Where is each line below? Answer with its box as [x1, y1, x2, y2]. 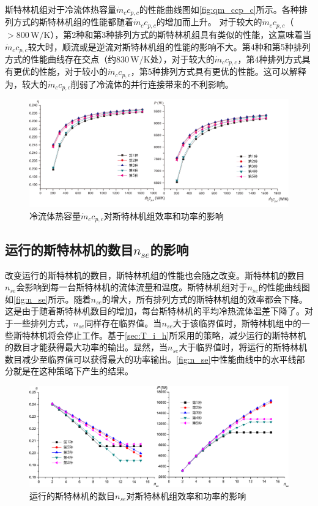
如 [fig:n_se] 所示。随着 [5, 292, 91, 305]
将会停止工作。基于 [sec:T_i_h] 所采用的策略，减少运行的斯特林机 [47, 328, 306, 341]
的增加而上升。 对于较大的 [156, 15, 262, 28]
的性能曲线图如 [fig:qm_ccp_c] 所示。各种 [139, 3, 299, 15]
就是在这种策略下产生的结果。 [13, 364, 133, 377]
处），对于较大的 [150, 52, 215, 65]
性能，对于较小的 [39, 65, 108, 78]
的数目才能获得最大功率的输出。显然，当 [5, 341, 168, 353]
